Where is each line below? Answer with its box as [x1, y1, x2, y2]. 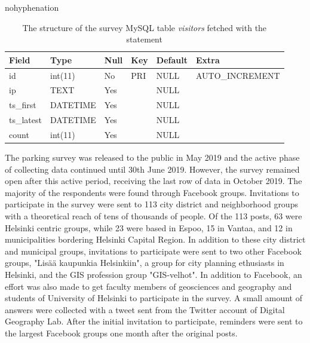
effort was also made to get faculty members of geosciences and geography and [5, 280, 292, 292]
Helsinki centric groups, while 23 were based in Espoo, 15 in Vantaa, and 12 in [5, 221, 293, 234]
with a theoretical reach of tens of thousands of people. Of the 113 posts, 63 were [5, 210, 302, 222]
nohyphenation [5, 1, 59, 13]
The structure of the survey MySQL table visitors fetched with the [22, 21, 267, 33]
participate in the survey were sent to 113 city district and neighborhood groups [5, 198, 298, 210]
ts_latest [9, 114, 42, 126]
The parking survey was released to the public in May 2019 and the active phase [5, 151, 300, 164]
